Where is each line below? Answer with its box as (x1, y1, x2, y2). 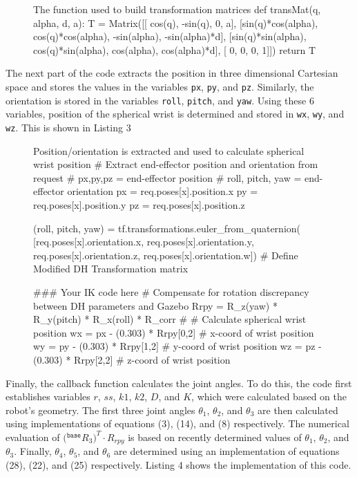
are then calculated (258, 402, 338, 417)
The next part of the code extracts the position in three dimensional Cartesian (6, 66, 338, 80)
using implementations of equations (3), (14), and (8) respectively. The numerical (6, 416, 349, 431)
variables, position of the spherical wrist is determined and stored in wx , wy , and (6, 106, 345, 121)
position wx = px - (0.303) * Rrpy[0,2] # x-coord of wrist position (33, 325, 314, 339)
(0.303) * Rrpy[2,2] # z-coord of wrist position (33, 352, 231, 366)
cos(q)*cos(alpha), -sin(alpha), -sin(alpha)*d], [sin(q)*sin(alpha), (33, 29, 307, 44)
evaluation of (6, 429, 60, 444)
